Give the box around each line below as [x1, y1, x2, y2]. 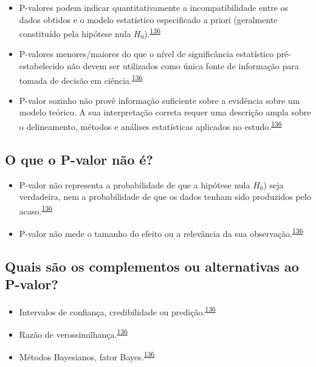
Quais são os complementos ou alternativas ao [5, 256, 299, 275]
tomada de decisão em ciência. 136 [19, 72, 143, 86]
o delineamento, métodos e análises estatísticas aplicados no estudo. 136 [19, 118, 282, 132]
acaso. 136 [19, 202, 52, 217]
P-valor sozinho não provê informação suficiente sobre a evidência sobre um [19, 94, 300, 106]
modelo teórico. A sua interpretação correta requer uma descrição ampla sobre [19, 106, 311, 118]
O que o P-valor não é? [5, 149, 153, 168]
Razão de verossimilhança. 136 [19, 326, 128, 340]
